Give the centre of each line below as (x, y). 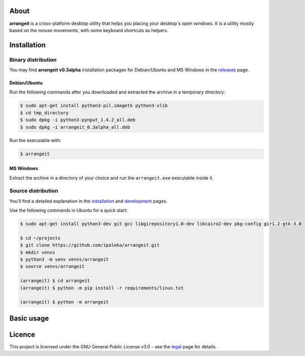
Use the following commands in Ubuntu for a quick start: (69, 211)
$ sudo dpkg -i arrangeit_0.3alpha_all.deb (75, 127)
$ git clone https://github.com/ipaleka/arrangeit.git (90, 245)
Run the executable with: (35, 140)
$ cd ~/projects (40, 238)
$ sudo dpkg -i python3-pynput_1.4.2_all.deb (78, 120)
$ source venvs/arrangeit (52, 266)
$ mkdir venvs (38, 252)
